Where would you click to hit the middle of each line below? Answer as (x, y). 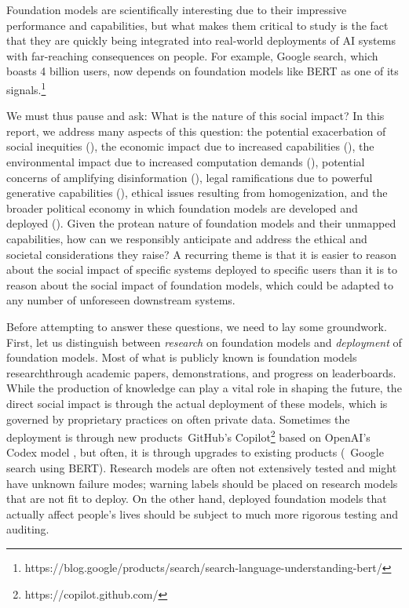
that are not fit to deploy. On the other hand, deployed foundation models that (197, 499)
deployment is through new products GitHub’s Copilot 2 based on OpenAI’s (188, 436)
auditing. (28, 529)
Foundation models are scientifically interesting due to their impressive (177, 9)
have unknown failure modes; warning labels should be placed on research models (202, 483)
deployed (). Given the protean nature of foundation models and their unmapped (201, 223)
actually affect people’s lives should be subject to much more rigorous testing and (203, 513)
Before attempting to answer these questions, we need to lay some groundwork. (197, 326)
